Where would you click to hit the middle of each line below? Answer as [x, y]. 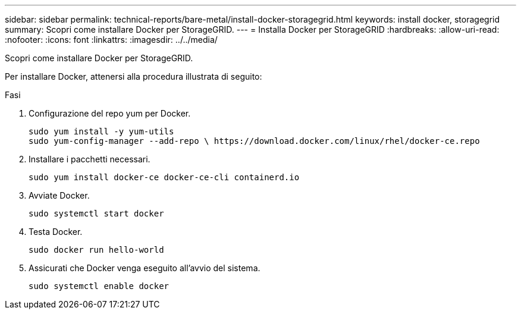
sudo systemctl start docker [96, 213]
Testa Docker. [56, 232]
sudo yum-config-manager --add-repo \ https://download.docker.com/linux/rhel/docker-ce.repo [254, 141]
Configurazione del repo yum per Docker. [110, 113]
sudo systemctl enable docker [99, 286]
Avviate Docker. [59, 195]
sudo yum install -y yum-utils [101, 131]
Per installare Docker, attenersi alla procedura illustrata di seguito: [134, 76]
